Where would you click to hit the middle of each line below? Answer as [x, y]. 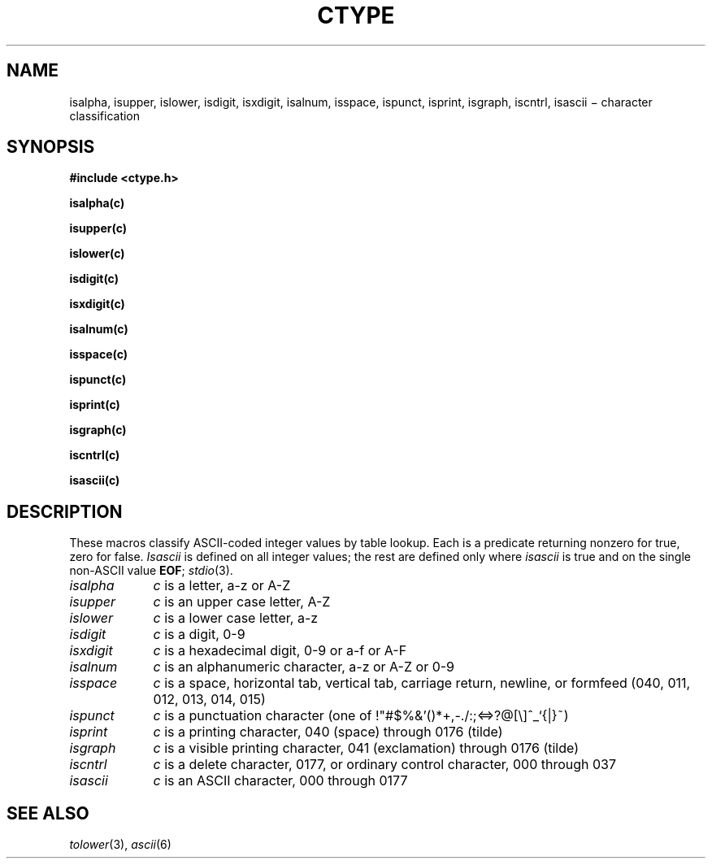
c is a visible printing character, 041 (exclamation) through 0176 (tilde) [366, 748]
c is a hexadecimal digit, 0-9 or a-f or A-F [280, 651]
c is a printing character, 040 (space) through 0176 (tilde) [328, 732]
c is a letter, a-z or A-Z [222, 586]
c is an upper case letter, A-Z [242, 602]
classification [105, 115]
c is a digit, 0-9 [199, 635]
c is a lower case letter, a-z [236, 618]
